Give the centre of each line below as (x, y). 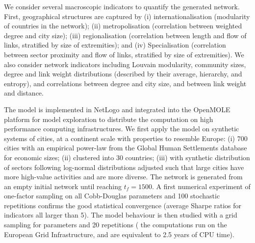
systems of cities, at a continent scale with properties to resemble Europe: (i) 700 (126, 138)
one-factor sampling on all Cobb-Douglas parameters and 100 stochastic (112, 196)
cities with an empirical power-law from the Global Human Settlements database (126, 148)
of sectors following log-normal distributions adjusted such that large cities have (124, 167)
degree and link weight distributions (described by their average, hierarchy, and (123, 74)
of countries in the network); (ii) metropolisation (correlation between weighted (123, 26)
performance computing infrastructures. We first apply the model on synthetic (122, 129)
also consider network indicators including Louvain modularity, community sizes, (125, 64)
